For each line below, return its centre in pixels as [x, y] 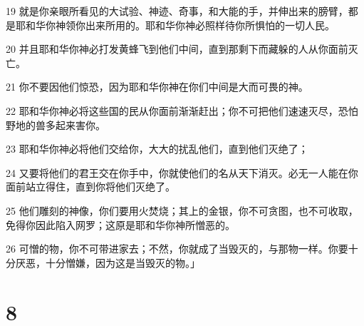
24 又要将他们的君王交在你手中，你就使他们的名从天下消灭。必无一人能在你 [182, 172]
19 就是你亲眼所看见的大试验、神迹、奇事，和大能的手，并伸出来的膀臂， [177, 11]
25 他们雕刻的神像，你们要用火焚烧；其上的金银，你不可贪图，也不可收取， [182, 210]
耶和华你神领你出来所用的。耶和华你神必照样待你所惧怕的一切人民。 [175, 25]
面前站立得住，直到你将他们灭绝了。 [90, 187]
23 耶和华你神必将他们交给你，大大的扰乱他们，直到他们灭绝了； [157, 149]
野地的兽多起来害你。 [56, 124]
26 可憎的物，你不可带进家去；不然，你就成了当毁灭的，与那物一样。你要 [177, 249]
